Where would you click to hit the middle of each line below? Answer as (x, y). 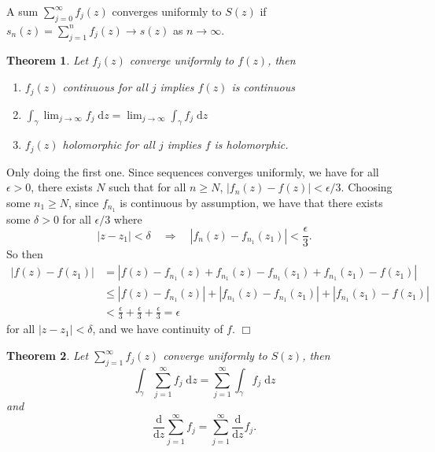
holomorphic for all (109, 144)
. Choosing (367, 187)
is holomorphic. (251, 144)
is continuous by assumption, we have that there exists (251, 202)
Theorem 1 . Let (48, 59)
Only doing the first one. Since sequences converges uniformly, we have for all (193, 171)
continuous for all (105, 87)
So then (25, 254)
